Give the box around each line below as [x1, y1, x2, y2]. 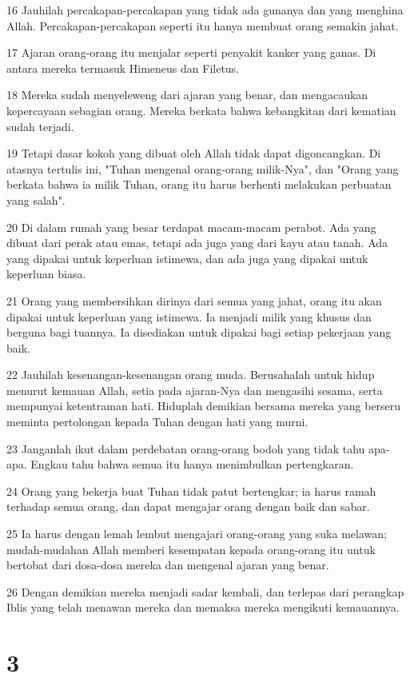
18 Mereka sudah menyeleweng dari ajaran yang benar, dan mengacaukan [6, 86, 368, 103]
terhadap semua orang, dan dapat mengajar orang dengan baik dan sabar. [6, 498, 370, 515]
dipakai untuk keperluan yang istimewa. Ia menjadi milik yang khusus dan [6, 308, 372, 325]
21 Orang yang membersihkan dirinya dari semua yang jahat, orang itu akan [6, 292, 382, 309]
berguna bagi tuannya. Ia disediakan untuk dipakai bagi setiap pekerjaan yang [6, 324, 392, 341]
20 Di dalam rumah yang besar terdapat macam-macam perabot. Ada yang [6, 218, 376, 235]
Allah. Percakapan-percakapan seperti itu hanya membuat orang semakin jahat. [6, 17, 399, 34]
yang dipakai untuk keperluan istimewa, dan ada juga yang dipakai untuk [6, 249, 368, 266]
